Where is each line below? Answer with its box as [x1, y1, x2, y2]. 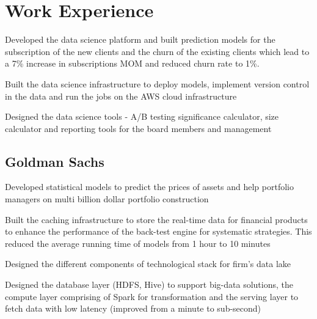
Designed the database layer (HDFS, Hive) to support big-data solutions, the [5, 278, 294, 291]
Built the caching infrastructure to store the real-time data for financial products [5, 213, 308, 226]
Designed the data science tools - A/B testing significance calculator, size [5, 110, 279, 123]
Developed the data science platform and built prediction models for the [5, 33, 275, 46]
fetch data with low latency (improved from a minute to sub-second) [5, 302, 261, 315]
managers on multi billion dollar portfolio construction [5, 193, 209, 205]
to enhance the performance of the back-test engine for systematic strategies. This [5, 225, 312, 238]
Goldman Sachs [5, 152, 104, 170]
